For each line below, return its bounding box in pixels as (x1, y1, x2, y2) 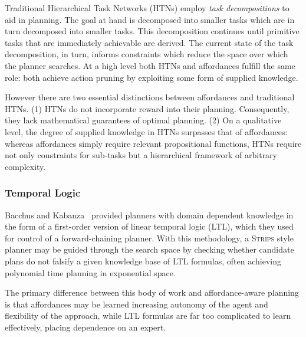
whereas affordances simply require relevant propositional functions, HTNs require (5, 137, 302, 149)
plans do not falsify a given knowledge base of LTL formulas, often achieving (5, 254, 281, 267)
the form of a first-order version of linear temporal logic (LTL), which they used (5, 220, 294, 233)
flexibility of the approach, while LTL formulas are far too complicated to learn (5, 309, 291, 322)
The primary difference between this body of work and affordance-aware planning (5, 286, 299, 299)
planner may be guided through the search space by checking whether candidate (5, 243, 294, 256)
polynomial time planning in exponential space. (5, 266, 176, 279)
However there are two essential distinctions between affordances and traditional (5, 91, 295, 103)
